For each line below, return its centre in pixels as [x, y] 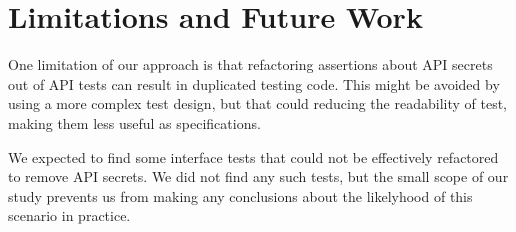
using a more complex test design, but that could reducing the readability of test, [257, 103]
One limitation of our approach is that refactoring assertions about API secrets [250, 64]
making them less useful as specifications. [134, 122]
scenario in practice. [69, 215]
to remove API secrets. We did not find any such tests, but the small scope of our [258, 176]
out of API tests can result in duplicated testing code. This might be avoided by [254, 83]
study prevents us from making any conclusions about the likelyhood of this [240, 195]
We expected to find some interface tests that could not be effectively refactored [253, 156]
